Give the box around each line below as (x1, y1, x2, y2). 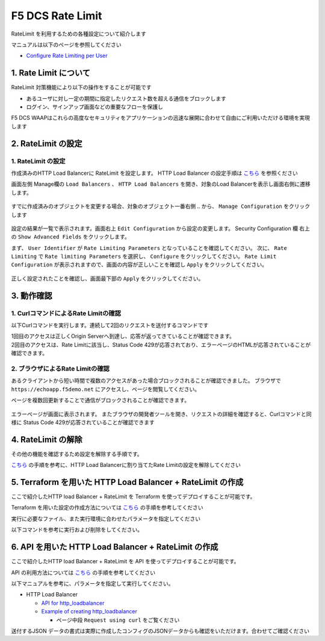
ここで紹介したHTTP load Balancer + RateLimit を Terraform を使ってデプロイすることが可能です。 (11, 493, 256, 500)
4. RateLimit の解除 (11, 434, 82, 445)
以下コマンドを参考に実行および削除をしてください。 (11, 526, 143, 533)
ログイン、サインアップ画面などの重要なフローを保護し (26, 103, 164, 111)
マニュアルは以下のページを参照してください (11, 41, 122, 48)
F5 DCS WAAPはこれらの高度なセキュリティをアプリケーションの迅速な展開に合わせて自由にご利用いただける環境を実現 (11, 114, 310, 122)
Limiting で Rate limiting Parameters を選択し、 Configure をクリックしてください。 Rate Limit (11, 253, 277, 260)
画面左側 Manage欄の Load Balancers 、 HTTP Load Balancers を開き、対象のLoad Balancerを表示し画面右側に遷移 (11, 181, 311, 188)
